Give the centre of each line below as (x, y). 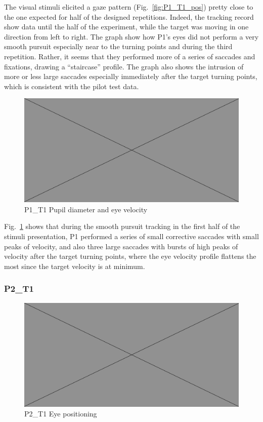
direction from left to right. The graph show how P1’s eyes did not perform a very (131, 36)
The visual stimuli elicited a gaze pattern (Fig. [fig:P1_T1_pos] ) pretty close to (129, 7)
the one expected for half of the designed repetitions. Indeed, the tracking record (129, 16)
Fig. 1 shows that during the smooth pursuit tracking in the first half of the (122, 226)
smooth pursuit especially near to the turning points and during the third (118, 46)
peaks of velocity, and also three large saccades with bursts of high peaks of (121, 246)
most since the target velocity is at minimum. (75, 266)
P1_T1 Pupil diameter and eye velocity (86, 209)
